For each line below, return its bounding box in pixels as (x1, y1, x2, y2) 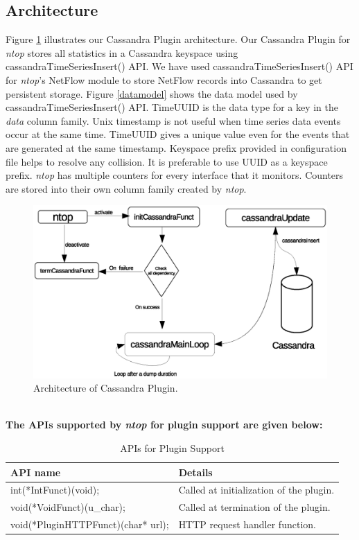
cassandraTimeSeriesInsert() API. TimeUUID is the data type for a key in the (6, 100, 339, 114)
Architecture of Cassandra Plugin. (33, 381, 178, 395)
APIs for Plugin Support (120, 440, 225, 455)
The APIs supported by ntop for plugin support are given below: (6, 417, 323, 432)
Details (178, 464, 213, 479)
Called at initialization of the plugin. (178, 482, 335, 497)
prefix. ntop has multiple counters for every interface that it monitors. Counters (6, 168, 344, 182)
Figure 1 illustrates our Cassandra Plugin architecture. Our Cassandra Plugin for (6, 32, 351, 46)
